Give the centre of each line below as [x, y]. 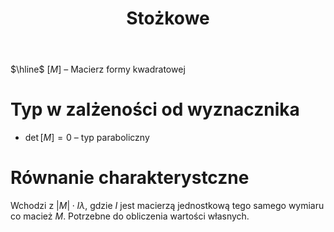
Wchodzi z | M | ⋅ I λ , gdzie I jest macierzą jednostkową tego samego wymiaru [167, 206]
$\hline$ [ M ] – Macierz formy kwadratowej [98, 69]
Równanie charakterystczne [130, 178]
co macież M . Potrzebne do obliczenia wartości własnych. [130, 216]
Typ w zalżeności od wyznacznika [155, 109]
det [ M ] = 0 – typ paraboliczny [87, 138]
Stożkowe [168, 18]
